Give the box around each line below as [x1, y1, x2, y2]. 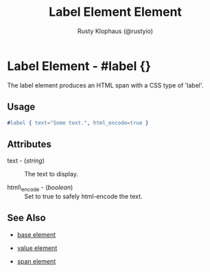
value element [16, 244, 58, 252]
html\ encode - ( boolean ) [7, 183, 73, 193]
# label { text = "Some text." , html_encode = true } [7, 119, 149, 126]
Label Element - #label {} [7, 58, 152, 74]
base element [16, 230, 56, 238]
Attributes [7, 138, 51, 150]
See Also [7, 212, 46, 224]
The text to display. [24, 170, 79, 178]
